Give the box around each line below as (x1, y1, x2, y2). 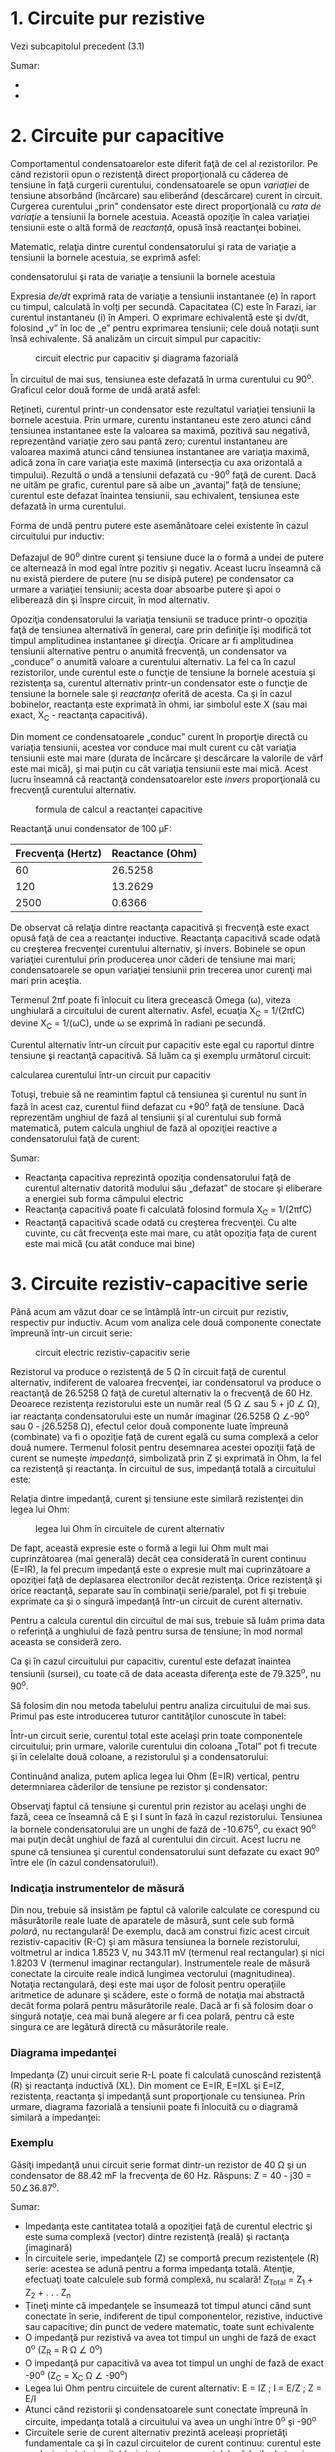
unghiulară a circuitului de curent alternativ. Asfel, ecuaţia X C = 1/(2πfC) (10, 1004, 305, 1019)
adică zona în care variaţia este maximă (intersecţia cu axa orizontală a (10, 456, 303, 468)
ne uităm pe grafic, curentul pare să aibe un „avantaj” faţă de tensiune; (10, 479, 302, 491)
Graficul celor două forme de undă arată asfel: (10, 383, 201, 396)
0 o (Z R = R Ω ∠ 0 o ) (24, 2342, 103, 2358)
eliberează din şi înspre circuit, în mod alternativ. (10, 593, 210, 606)
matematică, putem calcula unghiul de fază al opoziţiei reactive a (10, 1122, 278, 1134)
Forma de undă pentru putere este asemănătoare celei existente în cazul (10, 520, 309, 532)
